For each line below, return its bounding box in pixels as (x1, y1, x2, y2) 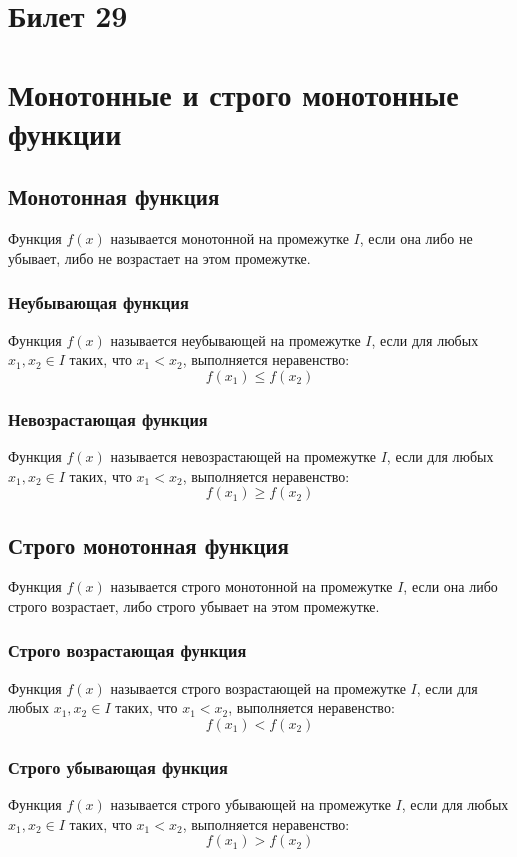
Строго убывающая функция (8, 754, 228, 779)
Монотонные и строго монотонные (8, 73, 459, 114)
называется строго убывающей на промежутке (110, 794, 391, 815)
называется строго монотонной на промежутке (110, 576, 393, 597)
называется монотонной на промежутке (110, 228, 349, 249)
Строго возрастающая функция (8, 638, 247, 663)
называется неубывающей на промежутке (110, 329, 361, 350)
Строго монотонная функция (8, 529, 289, 560)
